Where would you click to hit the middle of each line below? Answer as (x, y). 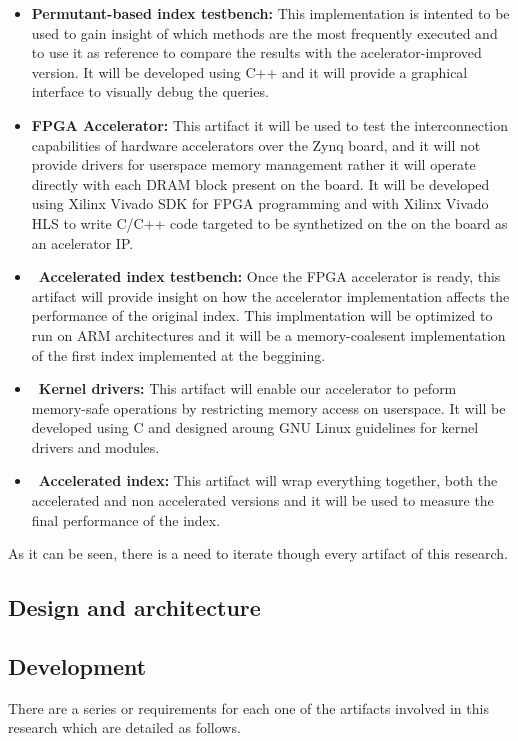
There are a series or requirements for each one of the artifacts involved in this (248, 707)
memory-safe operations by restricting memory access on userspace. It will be (268, 407)
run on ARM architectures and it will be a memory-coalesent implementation (268, 334)
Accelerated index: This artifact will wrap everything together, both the (268, 480)
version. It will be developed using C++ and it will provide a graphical (249, 71)
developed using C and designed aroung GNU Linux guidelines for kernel (255, 427)
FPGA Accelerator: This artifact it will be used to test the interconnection (270, 124)
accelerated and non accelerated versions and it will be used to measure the (262, 500)
